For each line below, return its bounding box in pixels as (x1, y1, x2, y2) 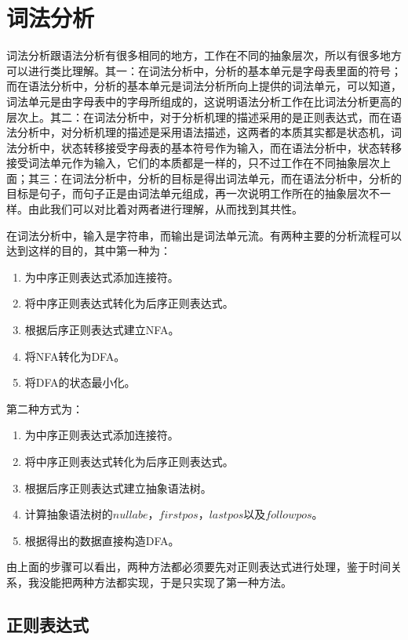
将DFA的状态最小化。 (24, 374, 136, 391)
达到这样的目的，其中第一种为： (6, 242, 171, 259)
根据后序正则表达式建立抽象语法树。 (24, 479, 212, 496)
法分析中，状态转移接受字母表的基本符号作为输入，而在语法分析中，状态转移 (6, 139, 402, 155)
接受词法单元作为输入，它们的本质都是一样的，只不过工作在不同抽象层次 (6, 155, 380, 171)
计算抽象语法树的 (24, 506, 113, 522)
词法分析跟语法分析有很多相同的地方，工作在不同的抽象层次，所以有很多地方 (6, 47, 402, 64)
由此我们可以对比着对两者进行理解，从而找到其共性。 (27, 201, 303, 217)
